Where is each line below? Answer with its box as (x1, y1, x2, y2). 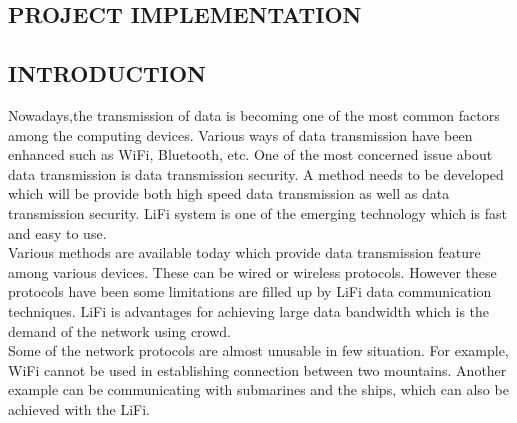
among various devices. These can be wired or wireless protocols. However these (8, 261, 497, 282)
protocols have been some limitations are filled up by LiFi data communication (8, 281, 492, 302)
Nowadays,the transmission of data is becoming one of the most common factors (8, 104, 500, 125)
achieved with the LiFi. (8, 398, 150, 419)
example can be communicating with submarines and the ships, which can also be (8, 379, 509, 400)
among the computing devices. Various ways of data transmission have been (8, 124, 473, 145)
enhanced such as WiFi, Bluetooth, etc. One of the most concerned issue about (8, 144, 493, 165)
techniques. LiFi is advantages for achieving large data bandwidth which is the (8, 300, 490, 321)
